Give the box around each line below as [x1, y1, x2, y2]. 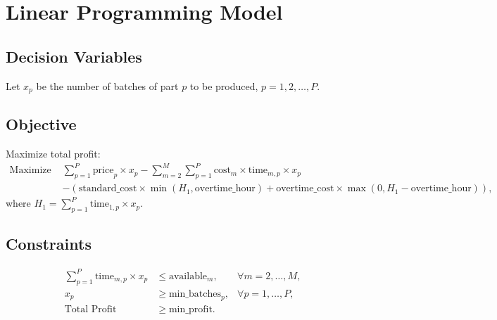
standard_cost [78, 184, 137, 194]
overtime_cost [276, 184, 334, 194]
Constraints [6, 233, 92, 255]
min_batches [168, 288, 221, 299]
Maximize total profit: [6, 146, 101, 161]
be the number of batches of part [36, 78, 179, 93]
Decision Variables [6, 45, 142, 67]
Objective [6, 113, 77, 135]
